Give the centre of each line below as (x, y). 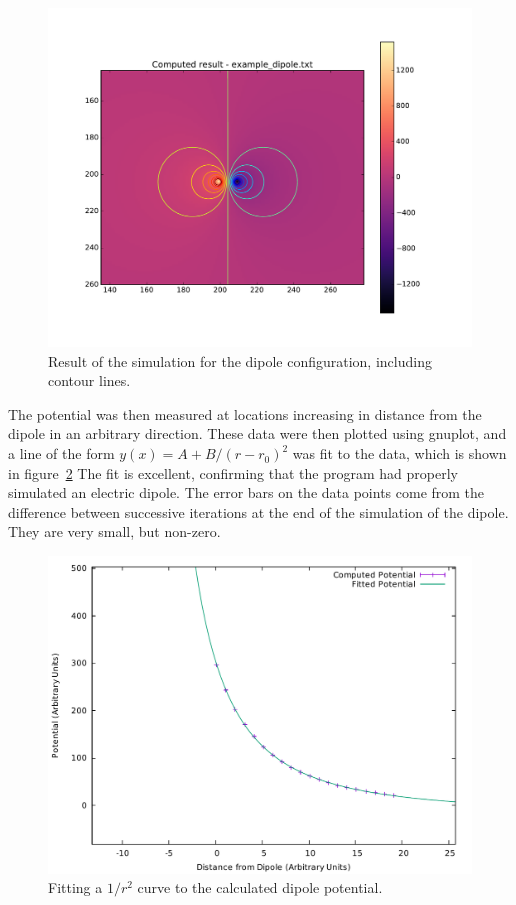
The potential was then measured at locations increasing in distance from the (245, 413)
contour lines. (89, 380)
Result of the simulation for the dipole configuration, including (240, 360)
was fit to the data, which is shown (399, 453)
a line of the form (61, 453)
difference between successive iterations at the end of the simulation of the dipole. (258, 511)
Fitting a (75, 887)
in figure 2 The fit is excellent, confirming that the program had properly (233, 472)
